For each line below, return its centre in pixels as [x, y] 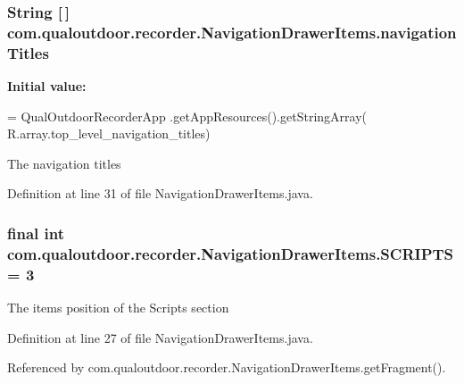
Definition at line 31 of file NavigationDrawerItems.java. [160, 193]
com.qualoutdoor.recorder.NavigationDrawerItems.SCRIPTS [231, 253]
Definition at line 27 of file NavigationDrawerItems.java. [160, 337]
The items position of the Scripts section [118, 308]
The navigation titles [64, 163]
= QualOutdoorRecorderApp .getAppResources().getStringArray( [187, 116]
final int [36, 233]
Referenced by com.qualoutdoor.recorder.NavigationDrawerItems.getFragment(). [227, 367]
